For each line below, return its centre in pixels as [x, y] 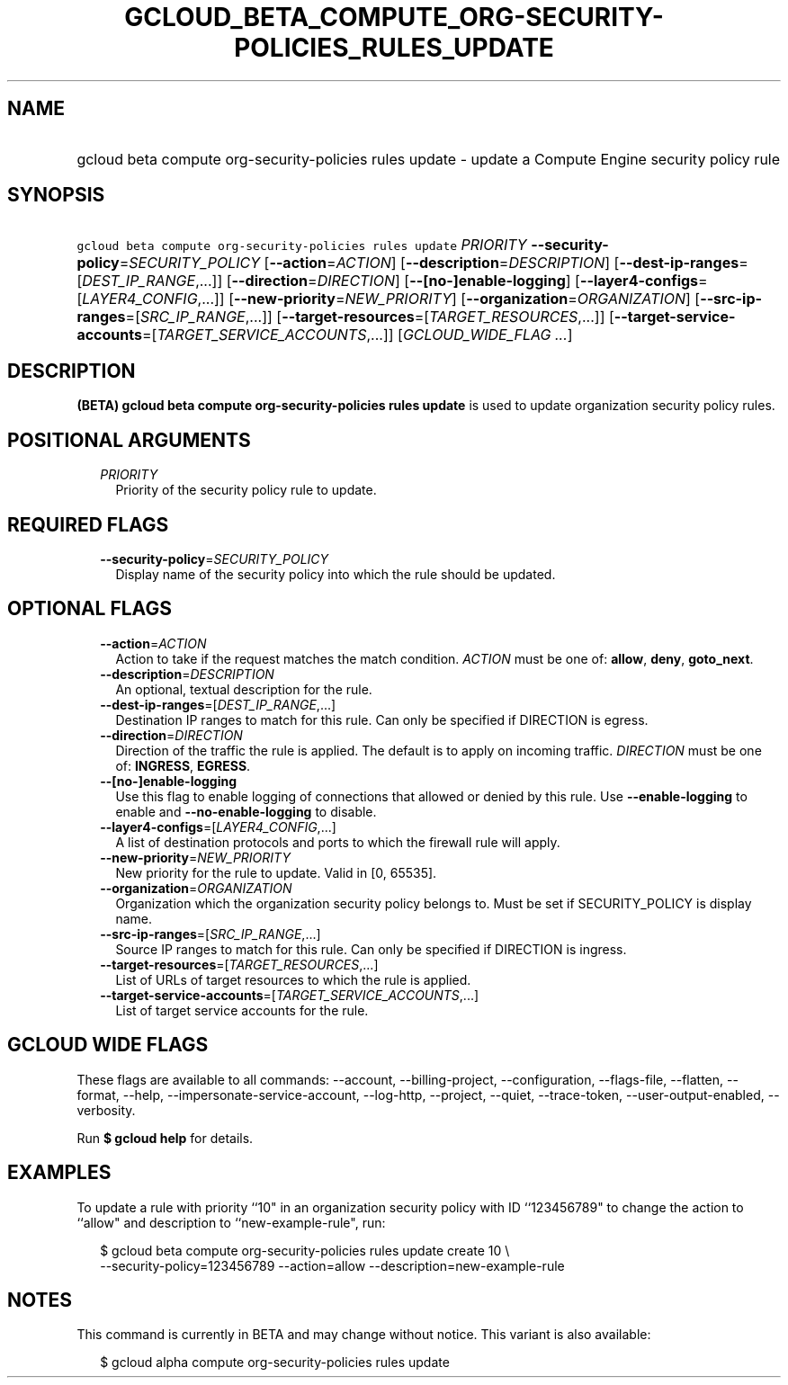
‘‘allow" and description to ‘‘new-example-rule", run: [231, 1222]
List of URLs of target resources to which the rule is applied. [293, 979]
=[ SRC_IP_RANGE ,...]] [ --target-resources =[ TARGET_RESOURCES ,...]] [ [370, 317]
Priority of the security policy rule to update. [246, 490]
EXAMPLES [59, 1173]
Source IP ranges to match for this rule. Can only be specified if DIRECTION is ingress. [371, 949]
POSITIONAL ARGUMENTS [129, 440]
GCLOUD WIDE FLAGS [108, 1045]
